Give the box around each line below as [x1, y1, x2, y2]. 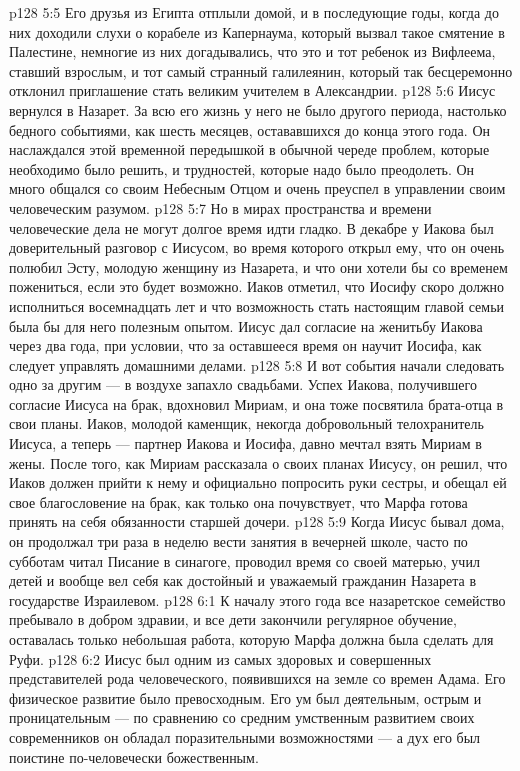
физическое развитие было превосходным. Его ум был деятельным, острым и [9, 687, 482, 708]
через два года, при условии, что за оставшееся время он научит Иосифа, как [9, 335, 482, 356]
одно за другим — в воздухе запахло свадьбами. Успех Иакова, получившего [9, 374, 477, 395]
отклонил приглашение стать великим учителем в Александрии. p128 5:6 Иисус [9, 80, 496, 101]
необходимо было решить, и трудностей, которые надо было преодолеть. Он [9, 158, 475, 179]
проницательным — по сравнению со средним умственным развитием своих [9, 707, 475, 728]
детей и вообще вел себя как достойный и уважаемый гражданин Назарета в [9, 570, 477, 591]
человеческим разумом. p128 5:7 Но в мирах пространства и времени [9, 197, 432, 218]
